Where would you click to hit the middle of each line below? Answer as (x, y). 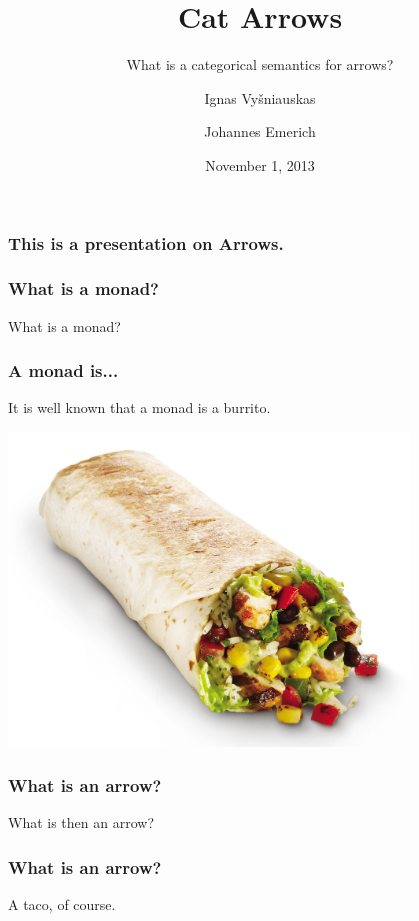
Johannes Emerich (260, 131)
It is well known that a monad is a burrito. (139, 407)
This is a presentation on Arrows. (146, 242)
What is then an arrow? (81, 822)
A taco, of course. (62, 904)
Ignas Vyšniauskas (260, 97)
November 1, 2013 (260, 164)
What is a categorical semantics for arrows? (260, 64)
